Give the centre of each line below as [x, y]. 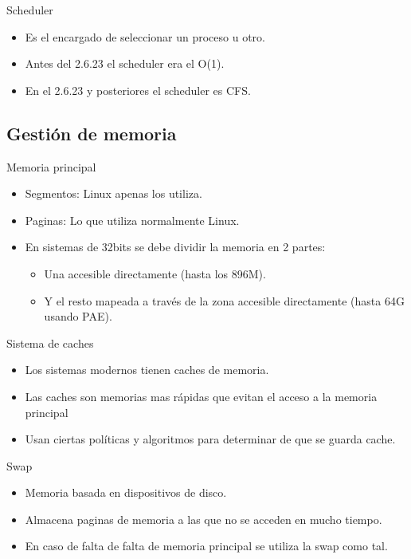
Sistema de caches [50, 342]
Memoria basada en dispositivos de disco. [126, 492]
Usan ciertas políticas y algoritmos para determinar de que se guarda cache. [210, 439]
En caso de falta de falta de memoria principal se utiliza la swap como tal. [206, 546]
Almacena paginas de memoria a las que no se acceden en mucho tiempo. [204, 519]
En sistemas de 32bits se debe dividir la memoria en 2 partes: [175, 247]
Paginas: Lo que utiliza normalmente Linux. [132, 220]
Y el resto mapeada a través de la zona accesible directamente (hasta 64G [224, 300]
